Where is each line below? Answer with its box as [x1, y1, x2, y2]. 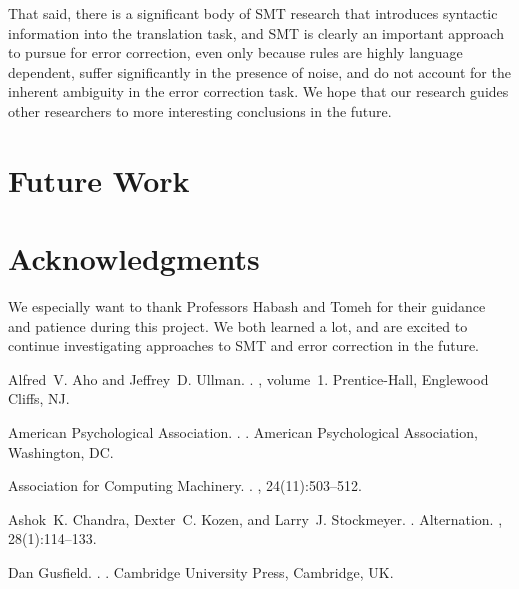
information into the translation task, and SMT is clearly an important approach [8, 22, 504, 43]
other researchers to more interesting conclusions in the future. [8, 100, 392, 121]
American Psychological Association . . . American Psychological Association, [8, 422, 478, 443]
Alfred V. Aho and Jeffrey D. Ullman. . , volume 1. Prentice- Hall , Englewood [8, 368, 489, 389]
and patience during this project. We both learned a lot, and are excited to [8, 315, 468, 336]
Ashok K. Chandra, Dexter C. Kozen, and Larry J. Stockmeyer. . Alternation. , [8, 508, 503, 529]
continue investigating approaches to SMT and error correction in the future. [8, 335, 480, 356]
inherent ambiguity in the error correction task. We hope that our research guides [8, 81, 509, 102]
